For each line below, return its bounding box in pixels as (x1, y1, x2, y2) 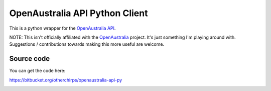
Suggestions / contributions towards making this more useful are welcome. (9, 41, 165, 47)
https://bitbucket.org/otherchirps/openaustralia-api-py (9, 77, 122, 83)
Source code (9, 54, 50, 63)
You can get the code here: (9, 68, 66, 74)
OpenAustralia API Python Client (9, 8, 148, 19)
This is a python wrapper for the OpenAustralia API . (9, 25, 116, 31)
